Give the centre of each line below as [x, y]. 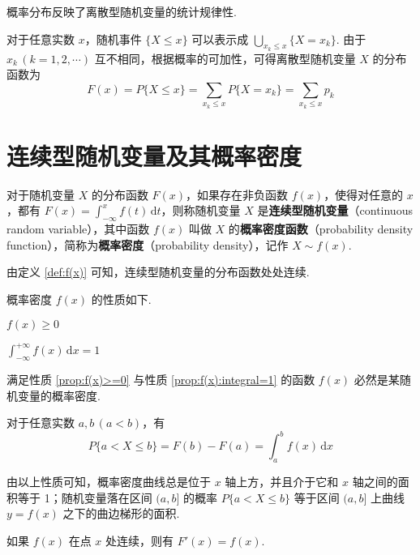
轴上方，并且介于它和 [282, 481]
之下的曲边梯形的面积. [121, 513]
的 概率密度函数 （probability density [321, 229]
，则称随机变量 [201, 210]
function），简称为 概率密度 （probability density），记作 [148, 244]
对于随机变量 [41, 194]
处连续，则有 [140, 540]
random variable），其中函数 [78, 229]
